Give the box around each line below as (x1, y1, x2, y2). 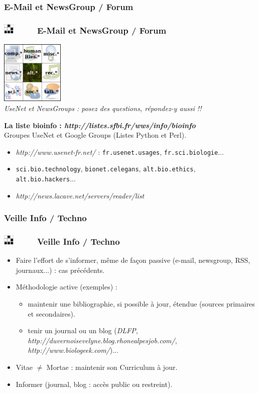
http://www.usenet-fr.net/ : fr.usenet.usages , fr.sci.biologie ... (16, 146, 224, 157)
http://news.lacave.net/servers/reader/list (16, 190, 145, 201)
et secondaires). (28, 308, 75, 319)
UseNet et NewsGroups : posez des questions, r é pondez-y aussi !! (4, 103, 202, 113)
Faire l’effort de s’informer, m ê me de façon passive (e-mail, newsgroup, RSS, (16, 255, 250, 265)
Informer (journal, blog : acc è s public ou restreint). (16, 378, 173, 389)
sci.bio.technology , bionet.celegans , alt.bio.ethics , (16, 163, 196, 174)
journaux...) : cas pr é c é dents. (16, 264, 105, 275)
